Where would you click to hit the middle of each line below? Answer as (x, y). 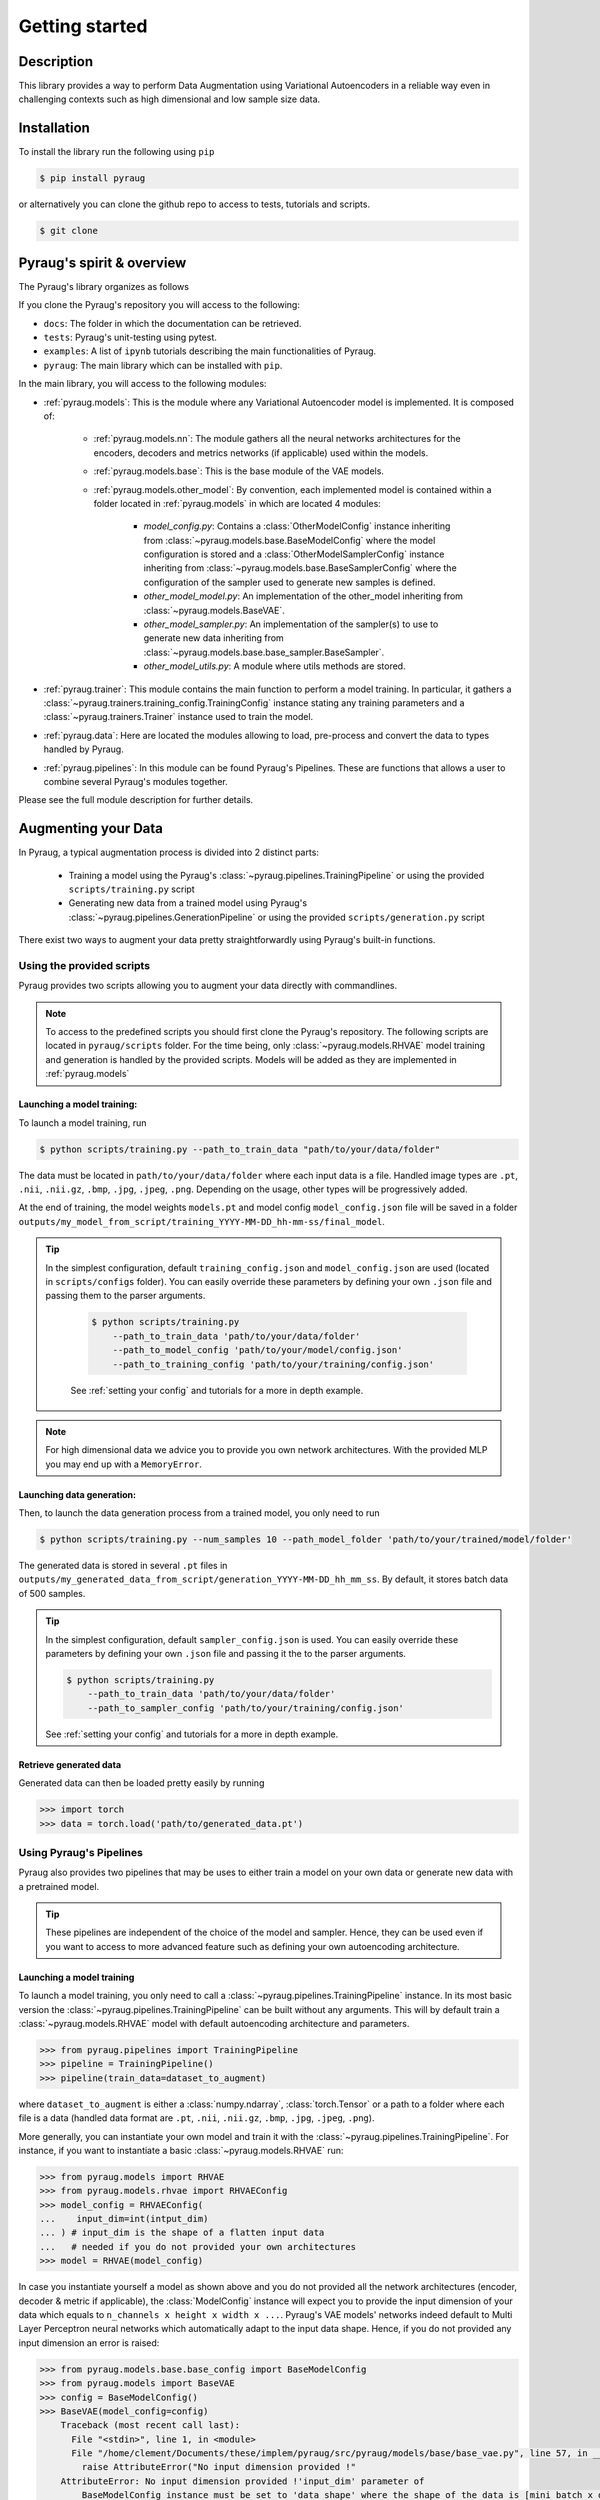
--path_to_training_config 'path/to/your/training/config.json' (273, 1364)
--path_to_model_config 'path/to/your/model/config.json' (257, 1350)
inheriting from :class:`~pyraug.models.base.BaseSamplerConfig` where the (300, 568)
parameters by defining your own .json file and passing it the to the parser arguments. (226, 1653)
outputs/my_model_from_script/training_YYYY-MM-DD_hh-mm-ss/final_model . (201, 1221)
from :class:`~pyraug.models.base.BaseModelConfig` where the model (289, 540)
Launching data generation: (77, 1494)
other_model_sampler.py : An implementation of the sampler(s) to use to (291, 624)
